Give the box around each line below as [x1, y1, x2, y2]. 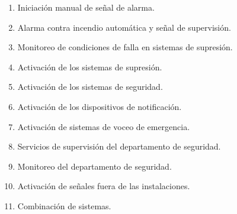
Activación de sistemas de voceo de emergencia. [17, 120, 190, 132]
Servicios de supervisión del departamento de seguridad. [17, 140, 221, 153]
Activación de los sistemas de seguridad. [17, 80, 163, 93]
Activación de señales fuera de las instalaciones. [17, 180, 190, 192]
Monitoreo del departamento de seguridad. [17, 160, 172, 172]
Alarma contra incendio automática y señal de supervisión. [17, 21, 231, 33]
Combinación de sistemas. [17, 199, 111, 212]
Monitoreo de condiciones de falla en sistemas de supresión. [17, 41, 233, 53]
